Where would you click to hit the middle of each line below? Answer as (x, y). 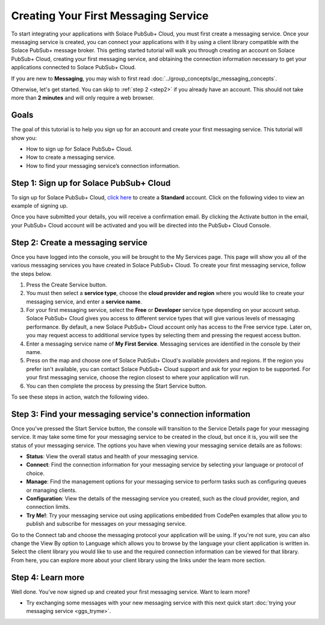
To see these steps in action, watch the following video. (80, 397)
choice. (36, 473)
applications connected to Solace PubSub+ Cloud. (74, 67)
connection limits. (48, 507)
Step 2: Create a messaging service (79, 242)
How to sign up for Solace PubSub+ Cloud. (79, 149)
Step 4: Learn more (48, 577)
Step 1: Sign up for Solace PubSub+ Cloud (91, 183)
